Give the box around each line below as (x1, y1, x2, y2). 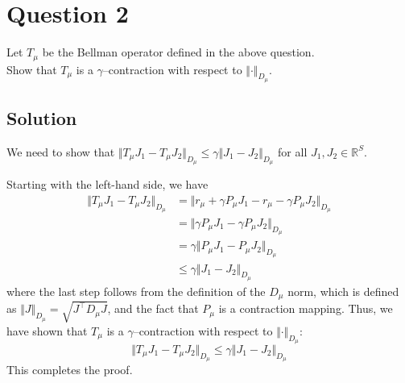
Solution (6, 106, 77, 131)
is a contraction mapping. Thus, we (218, 300, 393, 317)
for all (278, 143, 308, 160)
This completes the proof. (6, 361, 133, 378)
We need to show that (6, 143, 115, 160)
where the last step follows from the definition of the (6, 282, 266, 299)
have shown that (6, 322, 88, 339)
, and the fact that (107, 300, 199, 317)
